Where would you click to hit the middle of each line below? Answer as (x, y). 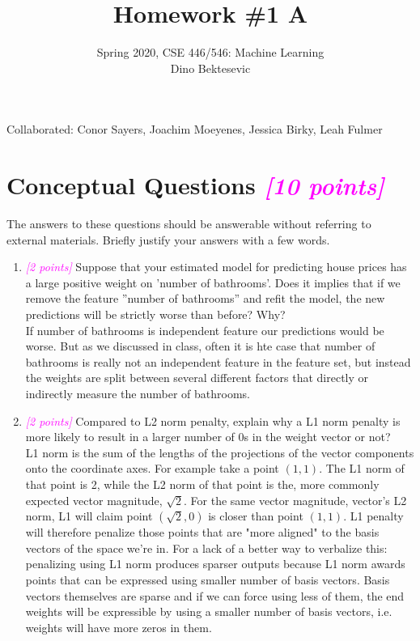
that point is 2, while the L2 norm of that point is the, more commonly (202, 484)
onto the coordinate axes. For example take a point (152, 468)
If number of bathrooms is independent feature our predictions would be (205, 330)
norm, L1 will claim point (89, 516)
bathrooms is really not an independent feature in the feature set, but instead (218, 361)
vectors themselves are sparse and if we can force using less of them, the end (215, 595)
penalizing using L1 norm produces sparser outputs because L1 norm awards (215, 564)
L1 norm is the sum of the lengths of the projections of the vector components (220, 452)
